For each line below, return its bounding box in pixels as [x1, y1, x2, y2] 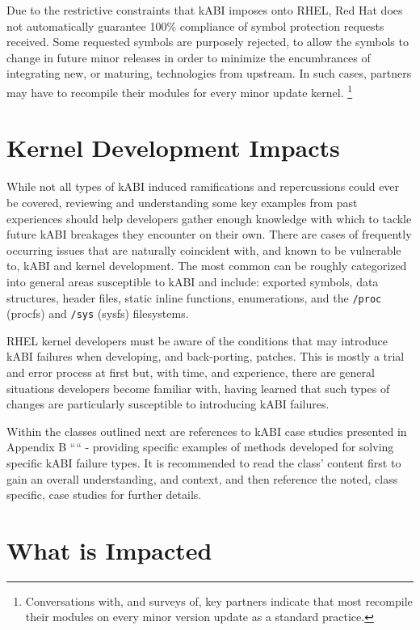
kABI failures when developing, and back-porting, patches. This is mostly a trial [6, 348, 405, 365]
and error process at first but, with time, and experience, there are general [6, 364, 375, 380]
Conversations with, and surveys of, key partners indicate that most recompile [25, 592, 413, 609]
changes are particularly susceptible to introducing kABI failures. [6, 395, 330, 412]
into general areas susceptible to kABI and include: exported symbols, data [6, 273, 379, 290]
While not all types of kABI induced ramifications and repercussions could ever [6, 178, 400, 195]
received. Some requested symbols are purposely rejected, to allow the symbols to [6, 33, 409, 50]
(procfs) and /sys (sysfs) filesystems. [6, 305, 189, 322]
